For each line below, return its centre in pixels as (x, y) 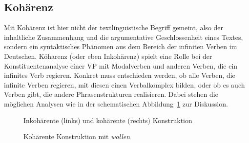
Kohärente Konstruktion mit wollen (77, 136)
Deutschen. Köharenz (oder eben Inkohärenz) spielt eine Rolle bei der (108, 56)
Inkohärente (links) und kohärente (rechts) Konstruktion (108, 120)
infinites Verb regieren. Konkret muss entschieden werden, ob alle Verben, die (120, 75)
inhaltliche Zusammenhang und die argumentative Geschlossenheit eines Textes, (124, 37)
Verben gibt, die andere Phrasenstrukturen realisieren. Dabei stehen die (111, 94)
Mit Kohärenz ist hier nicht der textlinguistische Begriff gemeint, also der (114, 27)
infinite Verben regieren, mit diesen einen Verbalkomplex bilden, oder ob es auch (124, 84)
